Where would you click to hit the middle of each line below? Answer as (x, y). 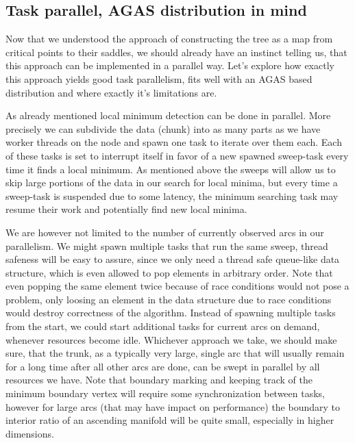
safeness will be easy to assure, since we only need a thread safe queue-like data (173, 259)
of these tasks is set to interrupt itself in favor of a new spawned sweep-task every (177, 155)
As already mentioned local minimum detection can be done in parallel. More (168, 115)
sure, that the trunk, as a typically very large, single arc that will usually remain (175, 353)
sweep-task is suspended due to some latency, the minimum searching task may (172, 195)
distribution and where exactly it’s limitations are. (111, 92)
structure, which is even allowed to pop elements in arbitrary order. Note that (169, 272)
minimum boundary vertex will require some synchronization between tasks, (166, 393)
